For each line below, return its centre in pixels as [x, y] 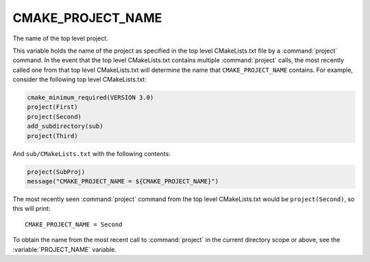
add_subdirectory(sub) [65, 126]
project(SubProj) [56, 172]
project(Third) [52, 136]
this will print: [32, 209]
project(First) [52, 107]
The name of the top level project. [61, 38]
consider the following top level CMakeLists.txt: [79, 79]
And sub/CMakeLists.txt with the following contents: [91, 153]
